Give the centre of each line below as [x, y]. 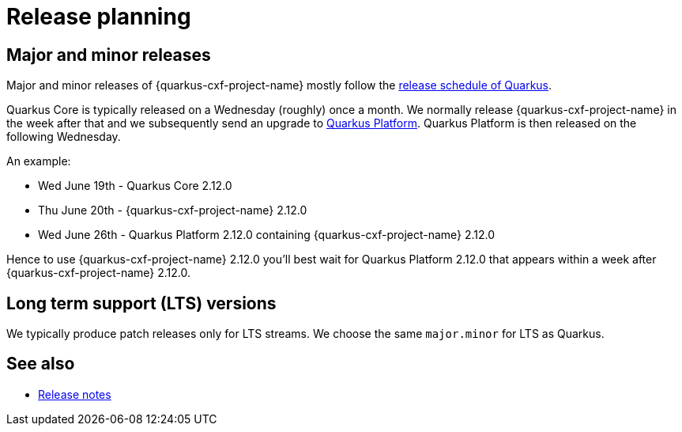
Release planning [99, 17]
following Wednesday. [64, 137]
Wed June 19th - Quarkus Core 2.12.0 [135, 186]
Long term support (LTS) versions [141, 303]
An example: [39, 161]
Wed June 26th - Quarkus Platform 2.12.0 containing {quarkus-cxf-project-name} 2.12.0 [267, 235]
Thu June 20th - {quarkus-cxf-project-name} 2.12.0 [173, 210]
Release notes [75, 394]
